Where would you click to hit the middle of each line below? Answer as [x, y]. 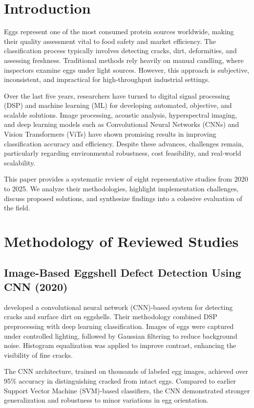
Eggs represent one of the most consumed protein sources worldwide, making [119, 31]
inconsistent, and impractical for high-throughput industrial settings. [107, 79]
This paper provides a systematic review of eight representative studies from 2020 [126, 179]
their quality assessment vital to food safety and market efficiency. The [110, 41]
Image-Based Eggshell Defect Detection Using [123, 272]
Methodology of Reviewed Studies [121, 241]
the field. [17, 208]
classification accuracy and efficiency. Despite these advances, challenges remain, [124, 143]
